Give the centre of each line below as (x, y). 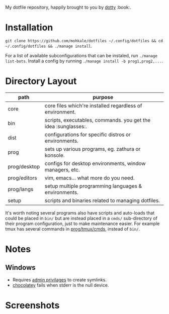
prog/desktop (24, 166)
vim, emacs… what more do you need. (90, 178)
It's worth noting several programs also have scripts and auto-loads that (80, 213)
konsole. (55, 155)
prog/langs (21, 189)
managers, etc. (62, 169)
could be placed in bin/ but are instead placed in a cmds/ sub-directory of (81, 218)
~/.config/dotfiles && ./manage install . (49, 46)
